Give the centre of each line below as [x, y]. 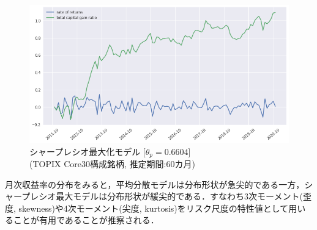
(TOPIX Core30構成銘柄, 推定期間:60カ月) [112, 163]
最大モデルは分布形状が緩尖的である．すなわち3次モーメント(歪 [184, 196]
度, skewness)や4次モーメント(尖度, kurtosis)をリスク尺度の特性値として [147, 208]
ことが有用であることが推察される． [86, 220]
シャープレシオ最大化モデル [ [88, 151]
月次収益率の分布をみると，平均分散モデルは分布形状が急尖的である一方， [155, 184]
